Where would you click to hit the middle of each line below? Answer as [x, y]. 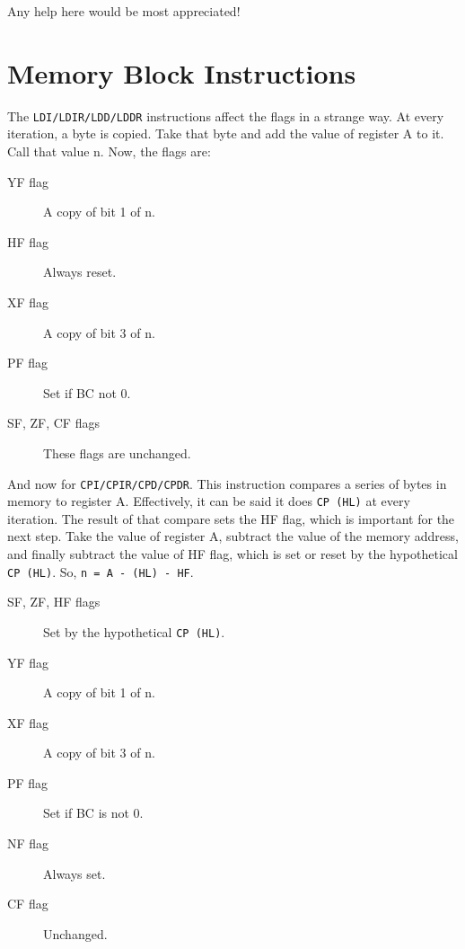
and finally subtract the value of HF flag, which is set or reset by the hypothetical [232, 554]
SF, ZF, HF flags [54, 602]
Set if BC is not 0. [93, 813]
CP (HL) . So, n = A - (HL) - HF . [101, 571]
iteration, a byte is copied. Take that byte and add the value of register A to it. [226, 133]
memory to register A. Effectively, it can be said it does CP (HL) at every [209, 501]
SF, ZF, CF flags [53, 423]
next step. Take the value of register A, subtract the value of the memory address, [233, 536]
